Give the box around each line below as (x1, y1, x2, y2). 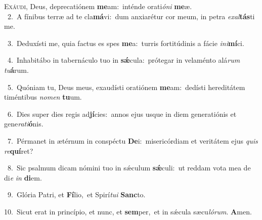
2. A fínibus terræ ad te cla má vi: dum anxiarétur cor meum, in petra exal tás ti (7, 11, 255, 21)
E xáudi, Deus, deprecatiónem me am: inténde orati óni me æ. (4, 1, 192, 11)
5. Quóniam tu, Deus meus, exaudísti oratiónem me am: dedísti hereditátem (7, 81, 245, 92)
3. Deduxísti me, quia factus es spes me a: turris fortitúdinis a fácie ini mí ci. (7, 37, 244, 48)
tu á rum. (4, 64, 29, 75)
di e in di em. (4, 172, 42, 183)
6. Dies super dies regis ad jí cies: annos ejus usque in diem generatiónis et (7, 108, 237, 119)
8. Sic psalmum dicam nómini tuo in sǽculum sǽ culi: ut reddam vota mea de (7, 162, 251, 173)
